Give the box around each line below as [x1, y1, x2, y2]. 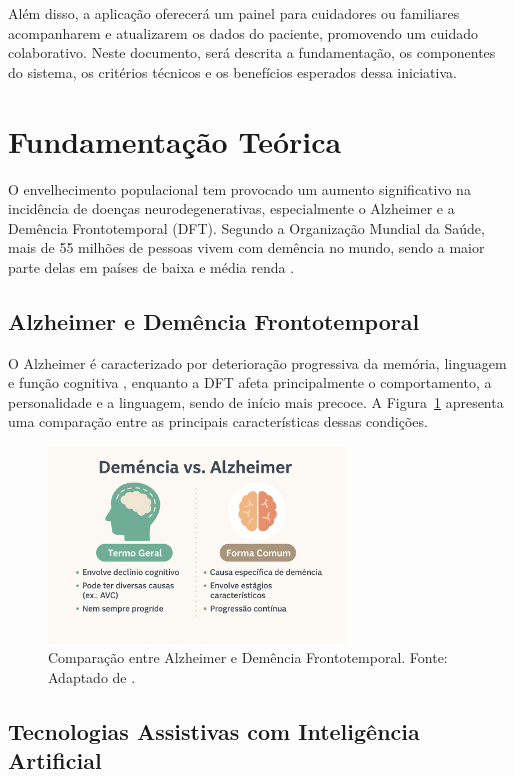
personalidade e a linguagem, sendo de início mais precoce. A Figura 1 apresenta [8, 391, 504, 412]
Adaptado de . [48, 666, 136, 687]
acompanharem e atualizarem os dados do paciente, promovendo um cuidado [8, 22, 479, 43]
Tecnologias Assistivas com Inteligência [8, 715, 420, 746]
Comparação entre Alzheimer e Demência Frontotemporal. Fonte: [48, 647, 448, 668]
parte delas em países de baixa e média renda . [8, 256, 295, 277]
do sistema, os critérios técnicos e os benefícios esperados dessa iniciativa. [8, 61, 457, 82]
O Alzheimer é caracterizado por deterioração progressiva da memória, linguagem [8, 352, 507, 373]
